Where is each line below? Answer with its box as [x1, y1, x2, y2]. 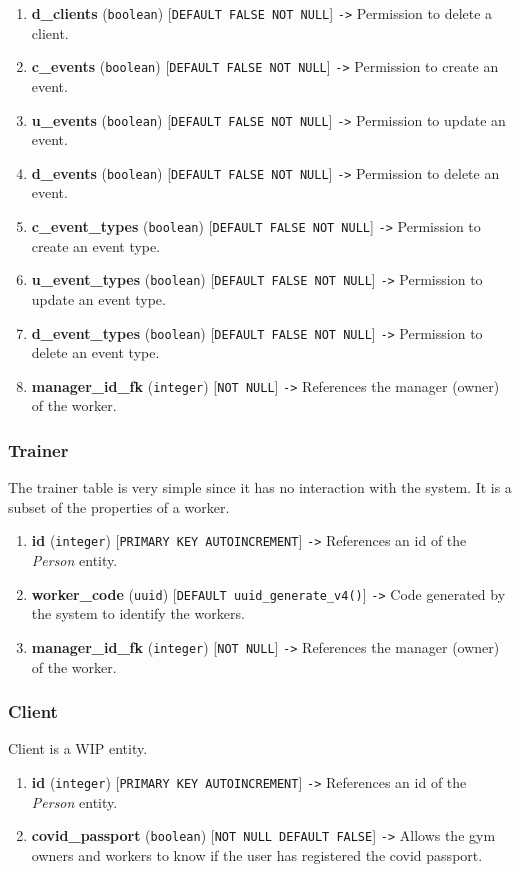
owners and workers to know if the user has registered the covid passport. [31, 844, 483, 865]
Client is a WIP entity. [8, 738, 148, 759]
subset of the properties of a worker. [8, 496, 230, 517]
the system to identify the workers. [31, 603, 245, 624]
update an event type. [31, 288, 166, 309]
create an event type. [31, 235, 161, 256]
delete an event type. [31, 342, 160, 363]
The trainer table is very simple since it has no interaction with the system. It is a [8, 477, 512, 498]
